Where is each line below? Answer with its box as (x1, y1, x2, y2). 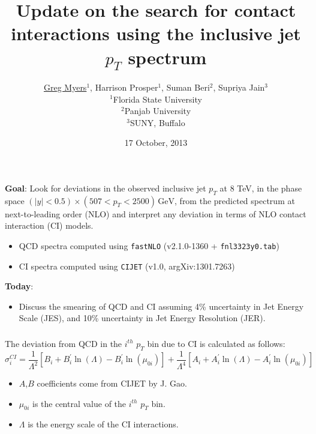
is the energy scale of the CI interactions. (28, 418, 179, 430)
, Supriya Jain (213, 80, 265, 93)
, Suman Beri (161, 80, 210, 93)
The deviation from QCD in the (5, 337, 122, 349)
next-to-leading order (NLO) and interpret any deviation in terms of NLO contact (5, 207, 306, 220)
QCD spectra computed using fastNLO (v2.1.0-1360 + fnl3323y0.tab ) (19, 239, 279, 252)
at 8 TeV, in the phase (219, 181, 302, 194)
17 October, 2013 (124, 136, 188, 149)
